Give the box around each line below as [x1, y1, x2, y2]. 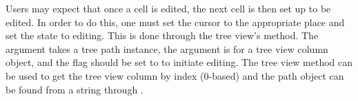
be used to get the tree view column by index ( [6, 68, 204, 82]
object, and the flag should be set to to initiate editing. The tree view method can [6, 55, 353, 69]
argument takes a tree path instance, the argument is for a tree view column [6, 41, 328, 56]
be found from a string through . [6, 82, 143, 96]
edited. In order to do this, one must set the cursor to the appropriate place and [6, 14, 345, 29]
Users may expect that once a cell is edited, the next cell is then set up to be [6, 1, 331, 15]
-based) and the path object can [208, 68, 344, 82]
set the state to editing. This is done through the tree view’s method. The [6, 28, 319, 43]
